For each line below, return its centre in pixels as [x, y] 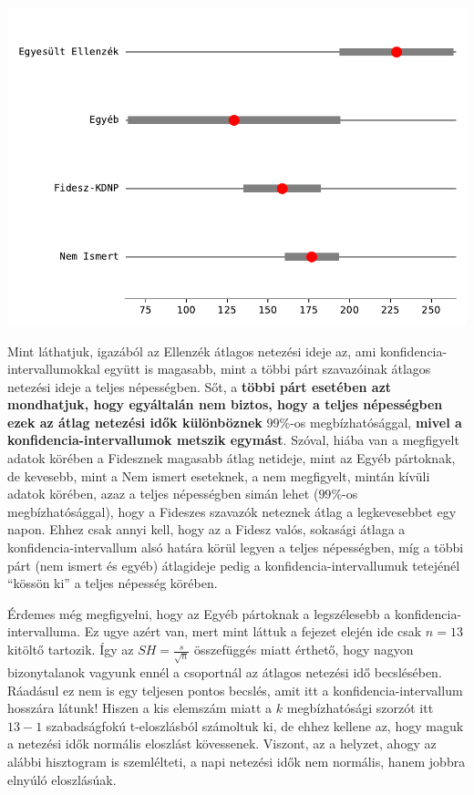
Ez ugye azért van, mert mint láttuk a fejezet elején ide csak [253, 631]
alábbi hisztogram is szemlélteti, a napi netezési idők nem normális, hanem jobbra [237, 761]
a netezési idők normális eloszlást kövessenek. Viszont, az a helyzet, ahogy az [222, 743]
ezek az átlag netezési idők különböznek [135, 422]
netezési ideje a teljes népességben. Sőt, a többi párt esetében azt [200, 386]
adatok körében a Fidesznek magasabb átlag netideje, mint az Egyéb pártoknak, [232, 458]
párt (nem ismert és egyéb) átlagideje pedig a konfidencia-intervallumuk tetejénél [234, 565]
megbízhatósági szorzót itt [360, 708]
